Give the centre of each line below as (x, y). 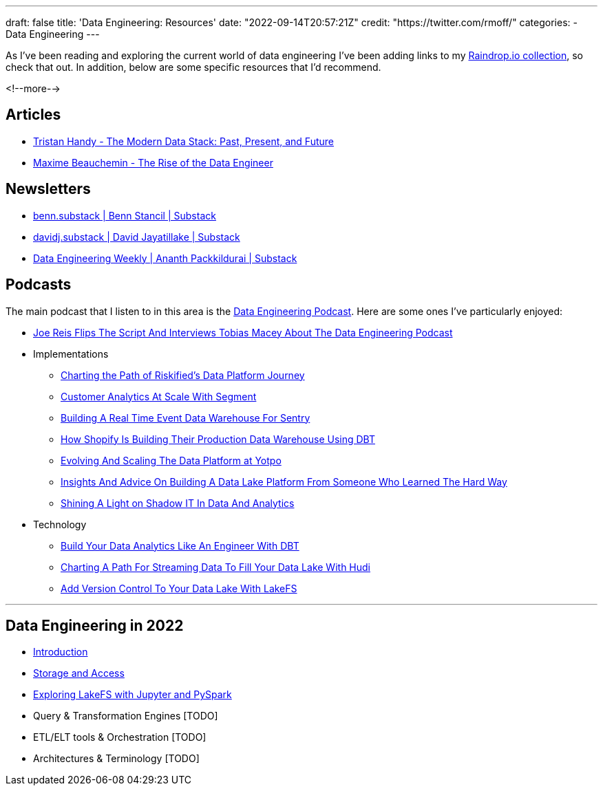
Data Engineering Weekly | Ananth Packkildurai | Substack (165, 258)
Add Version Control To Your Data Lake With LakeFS (179, 588)
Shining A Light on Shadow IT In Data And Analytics (178, 503)
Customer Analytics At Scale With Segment (159, 396)
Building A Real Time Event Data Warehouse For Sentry (186, 418)
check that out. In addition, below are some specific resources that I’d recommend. (193, 67)
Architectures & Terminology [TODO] (116, 759)
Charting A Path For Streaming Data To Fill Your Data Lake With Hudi (215, 567)
